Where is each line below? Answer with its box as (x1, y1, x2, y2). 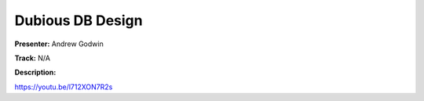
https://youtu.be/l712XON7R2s (14, 82, 113, 92)
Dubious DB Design (14, 12, 143, 29)
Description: (14, 67, 57, 78)
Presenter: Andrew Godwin (14, 39, 104, 49)
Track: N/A (14, 53, 51, 63)
